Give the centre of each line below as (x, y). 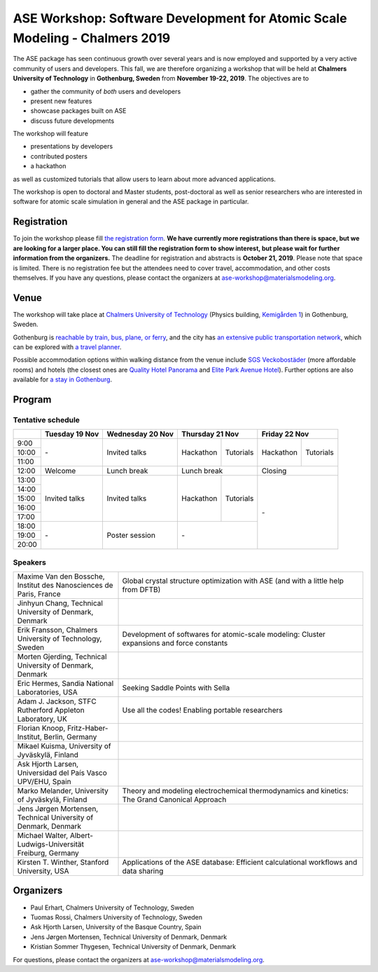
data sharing (143, 871)
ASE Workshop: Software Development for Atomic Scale (180, 18)
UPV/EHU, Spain (44, 782)
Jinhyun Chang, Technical (60, 603)
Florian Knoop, (41, 728)
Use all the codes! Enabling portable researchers (202, 710)
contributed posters (59, 156)
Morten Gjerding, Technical (62, 657)
